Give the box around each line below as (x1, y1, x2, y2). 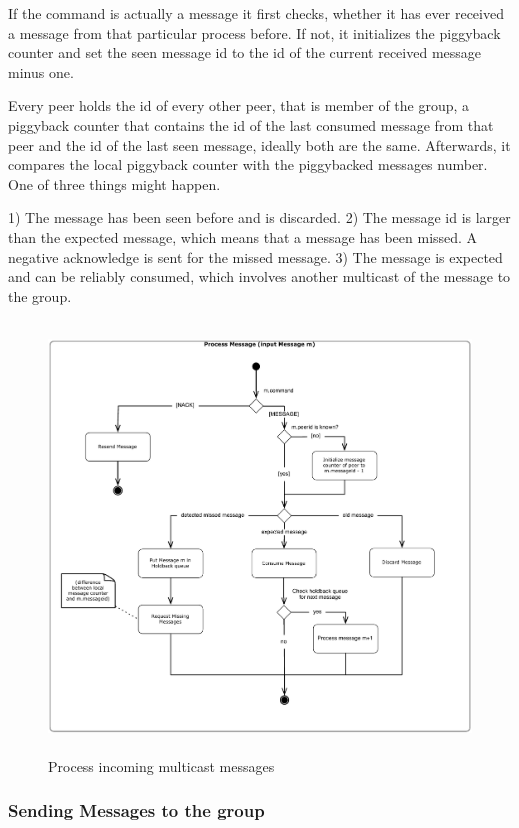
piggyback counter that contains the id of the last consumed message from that (8, 114, 494, 135)
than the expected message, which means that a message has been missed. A (8, 226, 478, 247)
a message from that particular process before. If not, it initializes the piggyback (8, 22, 501, 43)
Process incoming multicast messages (48, 755, 275, 776)
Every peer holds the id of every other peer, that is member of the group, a (8, 95, 470, 116)
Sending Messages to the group (8, 798, 265, 823)
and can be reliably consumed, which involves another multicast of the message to (8, 266, 511, 287)
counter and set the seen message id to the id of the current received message (8, 42, 482, 63)
